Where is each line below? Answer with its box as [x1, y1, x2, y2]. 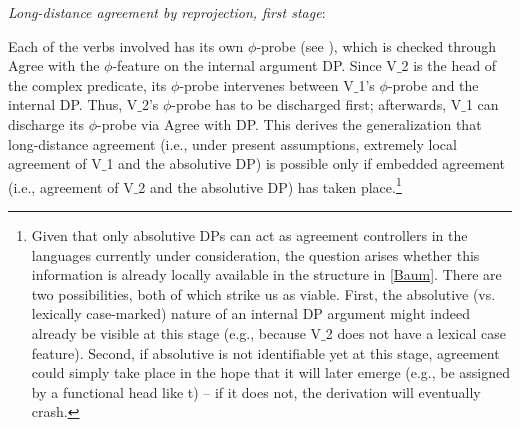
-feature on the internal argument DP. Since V [112, 55, 397, 76]
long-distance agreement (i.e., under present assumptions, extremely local [8, 133, 457, 154]
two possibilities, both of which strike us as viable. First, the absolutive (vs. [31, 283, 496, 304]
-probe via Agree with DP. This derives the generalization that [97, 113, 482, 134]
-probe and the [387, 74, 479, 95]
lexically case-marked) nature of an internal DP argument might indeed [31, 303, 470, 324]
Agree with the [8, 55, 100, 76]
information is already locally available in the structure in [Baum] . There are [31, 264, 502, 285]
